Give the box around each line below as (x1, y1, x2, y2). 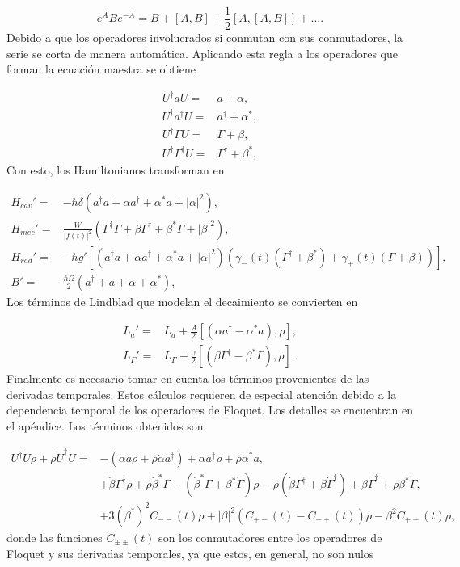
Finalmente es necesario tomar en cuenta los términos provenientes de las (6, 370, 369, 387)
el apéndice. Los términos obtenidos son (6, 418, 204, 434)
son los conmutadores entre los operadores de (158, 528, 382, 545)
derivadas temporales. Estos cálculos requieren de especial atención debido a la (6, 385, 397, 402)
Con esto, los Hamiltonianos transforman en (6, 161, 225, 178)
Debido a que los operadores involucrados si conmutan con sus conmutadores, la (6, 29, 403, 46)
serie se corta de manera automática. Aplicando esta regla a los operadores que (6, 44, 398, 61)
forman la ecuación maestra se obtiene (6, 61, 196, 78)
